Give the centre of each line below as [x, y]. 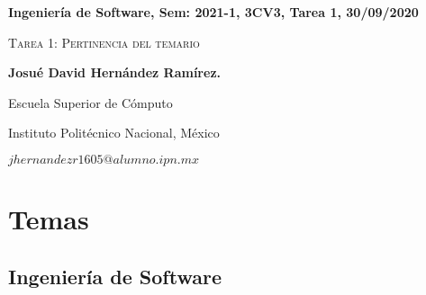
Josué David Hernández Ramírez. [114, 72]
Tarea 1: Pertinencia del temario [104, 42]
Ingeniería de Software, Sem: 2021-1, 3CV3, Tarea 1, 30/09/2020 [213, 12]
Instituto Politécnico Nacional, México [114, 133]
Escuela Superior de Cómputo [91, 102]
